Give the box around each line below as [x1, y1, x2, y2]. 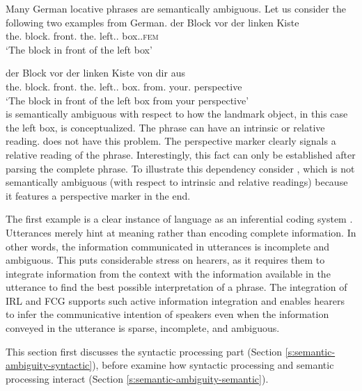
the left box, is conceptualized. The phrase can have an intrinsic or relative [6, 120, 325, 134]
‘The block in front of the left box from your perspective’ [6, 93, 249, 107]
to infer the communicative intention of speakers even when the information [6, 307, 329, 321]
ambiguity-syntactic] [6, 358, 93, 372]
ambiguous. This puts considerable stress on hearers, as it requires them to [6, 253, 325, 267]
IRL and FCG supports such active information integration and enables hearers [6, 293, 345, 308]
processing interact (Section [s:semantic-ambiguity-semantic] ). [6, 371, 269, 385]
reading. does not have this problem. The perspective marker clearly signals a [6, 134, 336, 148]
